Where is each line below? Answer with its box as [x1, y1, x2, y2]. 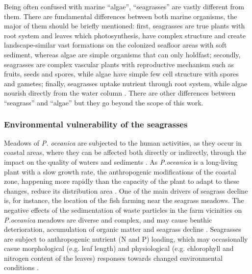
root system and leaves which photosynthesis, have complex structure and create [4, 30, 246, 40]
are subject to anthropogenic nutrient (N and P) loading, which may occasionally [4, 233, 248, 244]
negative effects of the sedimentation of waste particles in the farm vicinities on [4, 204, 242, 215]
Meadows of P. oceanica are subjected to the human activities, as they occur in [4, 137, 242, 148]
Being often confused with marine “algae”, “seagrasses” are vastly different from [4, 1, 245, 11]
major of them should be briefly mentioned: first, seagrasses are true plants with [4, 21, 245, 31]
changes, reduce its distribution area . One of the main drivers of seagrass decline [4, 185, 248, 196]
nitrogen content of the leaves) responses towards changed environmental [4, 252, 223, 263]
